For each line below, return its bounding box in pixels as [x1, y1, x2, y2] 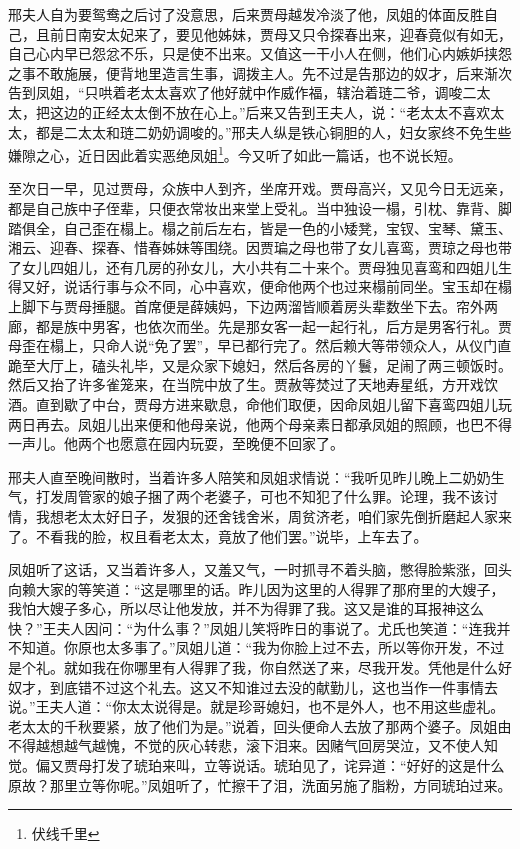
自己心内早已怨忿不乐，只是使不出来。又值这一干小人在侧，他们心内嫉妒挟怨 [8, 43, 512, 64]
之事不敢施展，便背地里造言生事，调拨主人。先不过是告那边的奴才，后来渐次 [8, 62, 512, 83]
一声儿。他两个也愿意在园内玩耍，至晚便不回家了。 [8, 433, 344, 454]
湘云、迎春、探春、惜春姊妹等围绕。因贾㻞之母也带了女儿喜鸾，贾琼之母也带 [8, 237, 512, 258]
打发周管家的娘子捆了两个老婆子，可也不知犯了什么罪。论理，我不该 [35, 486, 484, 507]
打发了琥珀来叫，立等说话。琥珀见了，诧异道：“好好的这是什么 [91, 755, 505, 776]
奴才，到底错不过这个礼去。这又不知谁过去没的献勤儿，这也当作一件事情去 [8, 676, 498, 697]
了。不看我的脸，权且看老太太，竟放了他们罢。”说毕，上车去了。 [8, 525, 428, 546]
